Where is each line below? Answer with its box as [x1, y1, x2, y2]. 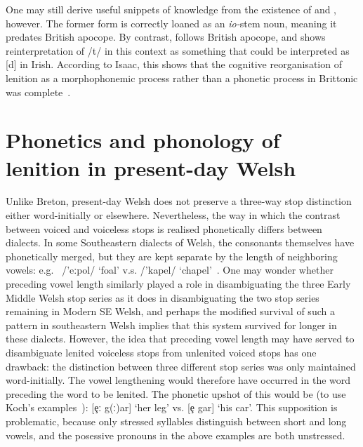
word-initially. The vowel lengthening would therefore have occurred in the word [6, 373, 351, 387]
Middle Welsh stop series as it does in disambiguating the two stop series [6, 290, 319, 305]
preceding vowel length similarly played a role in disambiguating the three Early [6, 276, 351, 291]
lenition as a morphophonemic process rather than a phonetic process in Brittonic [6, 70, 358, 85]
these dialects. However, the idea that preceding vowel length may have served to [6, 331, 355, 346]
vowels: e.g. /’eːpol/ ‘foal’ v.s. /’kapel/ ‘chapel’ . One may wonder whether [6, 262, 334, 277]
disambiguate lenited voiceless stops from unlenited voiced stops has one [6, 345, 317, 359]
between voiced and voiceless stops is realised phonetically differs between [6, 221, 322, 236]
